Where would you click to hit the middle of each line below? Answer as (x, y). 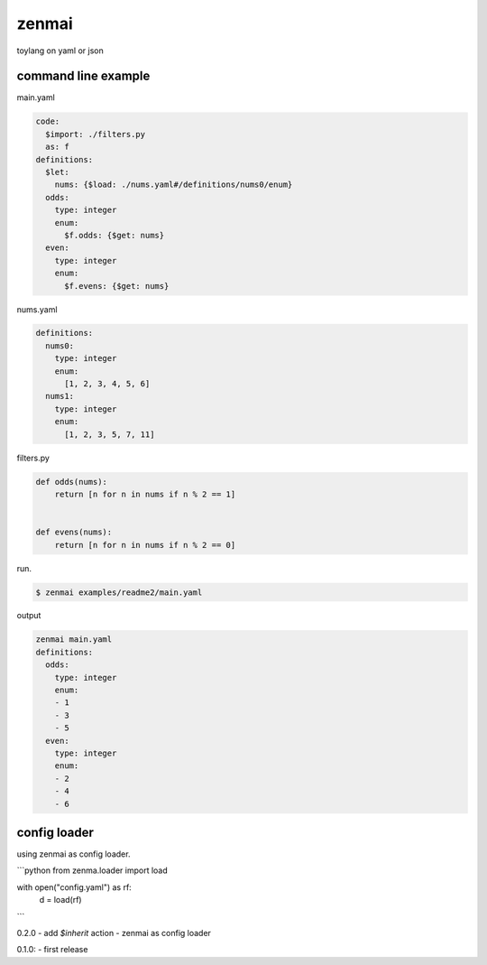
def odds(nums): (72, 482)
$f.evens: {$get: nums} (117, 286)
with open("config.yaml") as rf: (74, 887)
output (29, 616)
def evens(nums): (74, 532)
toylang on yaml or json (60, 51)
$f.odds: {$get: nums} (115, 235)
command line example (83, 76)
